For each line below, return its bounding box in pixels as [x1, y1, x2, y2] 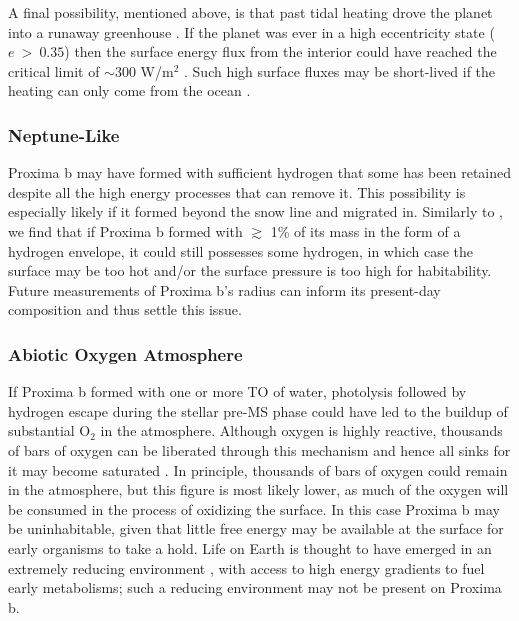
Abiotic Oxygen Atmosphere [8, 341, 243, 366]
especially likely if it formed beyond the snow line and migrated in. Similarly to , [8, 201, 503, 222]
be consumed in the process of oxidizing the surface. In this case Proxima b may [8, 498, 500, 519]
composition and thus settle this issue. [8, 299, 242, 320]
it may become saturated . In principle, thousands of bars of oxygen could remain [8, 459, 508, 480]
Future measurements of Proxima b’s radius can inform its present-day [8, 279, 441, 300]
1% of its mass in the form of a [270, 220, 461, 241]
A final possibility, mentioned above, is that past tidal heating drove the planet [8, 2, 493, 22]
